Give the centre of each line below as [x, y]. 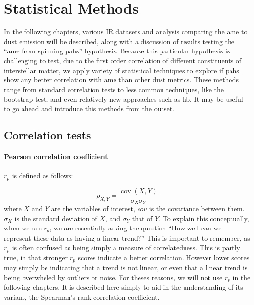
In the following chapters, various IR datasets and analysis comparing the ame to [126, 32]
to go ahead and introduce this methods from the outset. [89, 108]
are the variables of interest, [93, 209]
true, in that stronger [36, 257]
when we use [23, 228]
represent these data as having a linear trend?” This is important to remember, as [127, 238]
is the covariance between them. [197, 209]
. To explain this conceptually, [204, 218]
